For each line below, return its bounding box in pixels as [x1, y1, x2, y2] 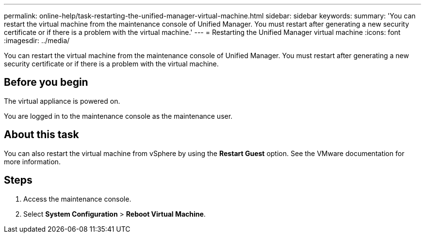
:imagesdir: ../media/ [4, 36, 70, 45]
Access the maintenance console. [23, 194, 131, 203]
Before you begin [4, 76, 88, 89]
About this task [4, 128, 79, 141]
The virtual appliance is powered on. [4, 96, 120, 105]
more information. [4, 157, 61, 166]
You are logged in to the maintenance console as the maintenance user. [4, 111, 233, 120]
